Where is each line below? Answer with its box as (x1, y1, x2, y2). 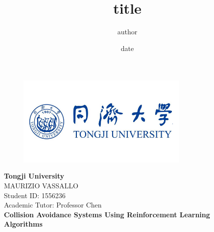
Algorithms (4, 219, 43, 229)
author (117, 26, 138, 37)
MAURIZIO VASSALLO (4, 180, 78, 190)
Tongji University (4, 171, 65, 181)
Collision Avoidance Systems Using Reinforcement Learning (4, 209, 210, 219)
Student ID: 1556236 (4, 190, 66, 200)
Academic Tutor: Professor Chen (4, 200, 102, 210)
